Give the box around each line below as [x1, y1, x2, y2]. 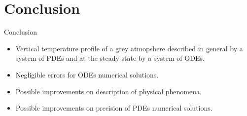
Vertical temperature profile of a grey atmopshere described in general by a [15, 43, 243, 53]
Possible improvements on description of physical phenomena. [15, 86, 202, 96]
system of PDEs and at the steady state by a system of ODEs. [15, 53, 205, 63]
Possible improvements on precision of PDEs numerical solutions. [15, 103, 212, 113]
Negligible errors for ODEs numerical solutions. [15, 69, 159, 79]
